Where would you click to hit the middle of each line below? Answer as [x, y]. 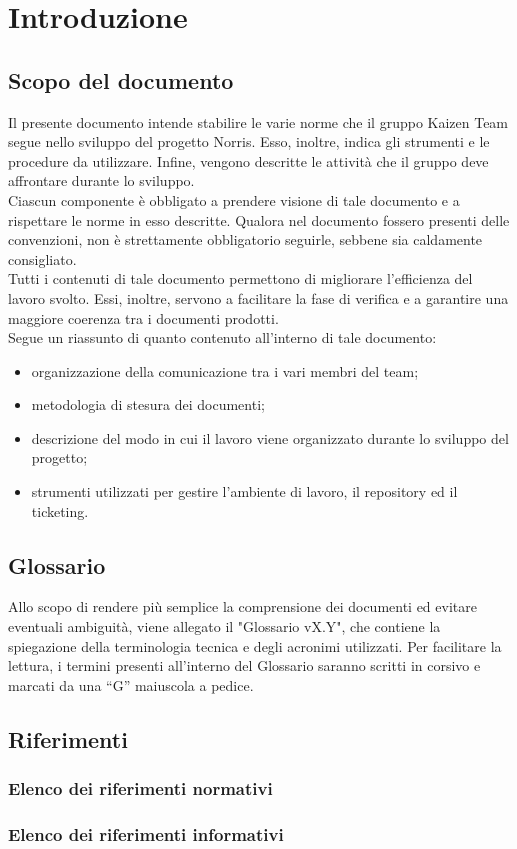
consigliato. [42, 258]
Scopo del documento [121, 79]
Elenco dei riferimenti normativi [140, 788]
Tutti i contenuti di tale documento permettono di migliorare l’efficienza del [240, 278]
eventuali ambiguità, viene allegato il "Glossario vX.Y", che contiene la [224, 626]
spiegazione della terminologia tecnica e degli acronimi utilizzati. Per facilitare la [255, 645]
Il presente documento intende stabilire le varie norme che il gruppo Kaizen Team [258, 121]
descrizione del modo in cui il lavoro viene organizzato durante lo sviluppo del [270, 437]
